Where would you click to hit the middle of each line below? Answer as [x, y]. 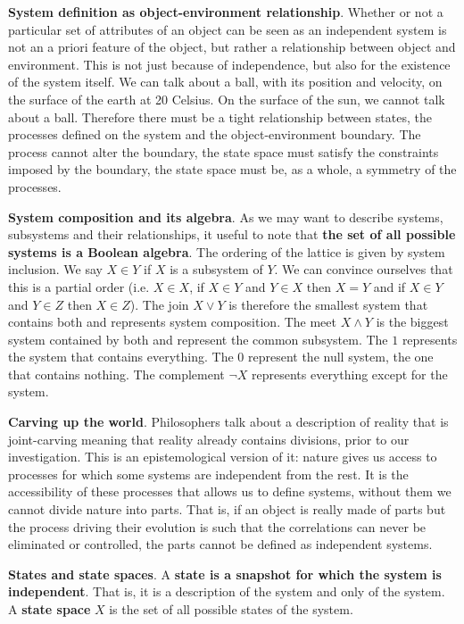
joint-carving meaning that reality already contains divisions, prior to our [209, 439]
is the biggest [412, 322]
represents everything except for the [350, 374]
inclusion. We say [55, 269]
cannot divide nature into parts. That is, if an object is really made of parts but [227, 509]
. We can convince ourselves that [364, 269]
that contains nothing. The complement [116, 374]
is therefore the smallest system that [328, 304]
